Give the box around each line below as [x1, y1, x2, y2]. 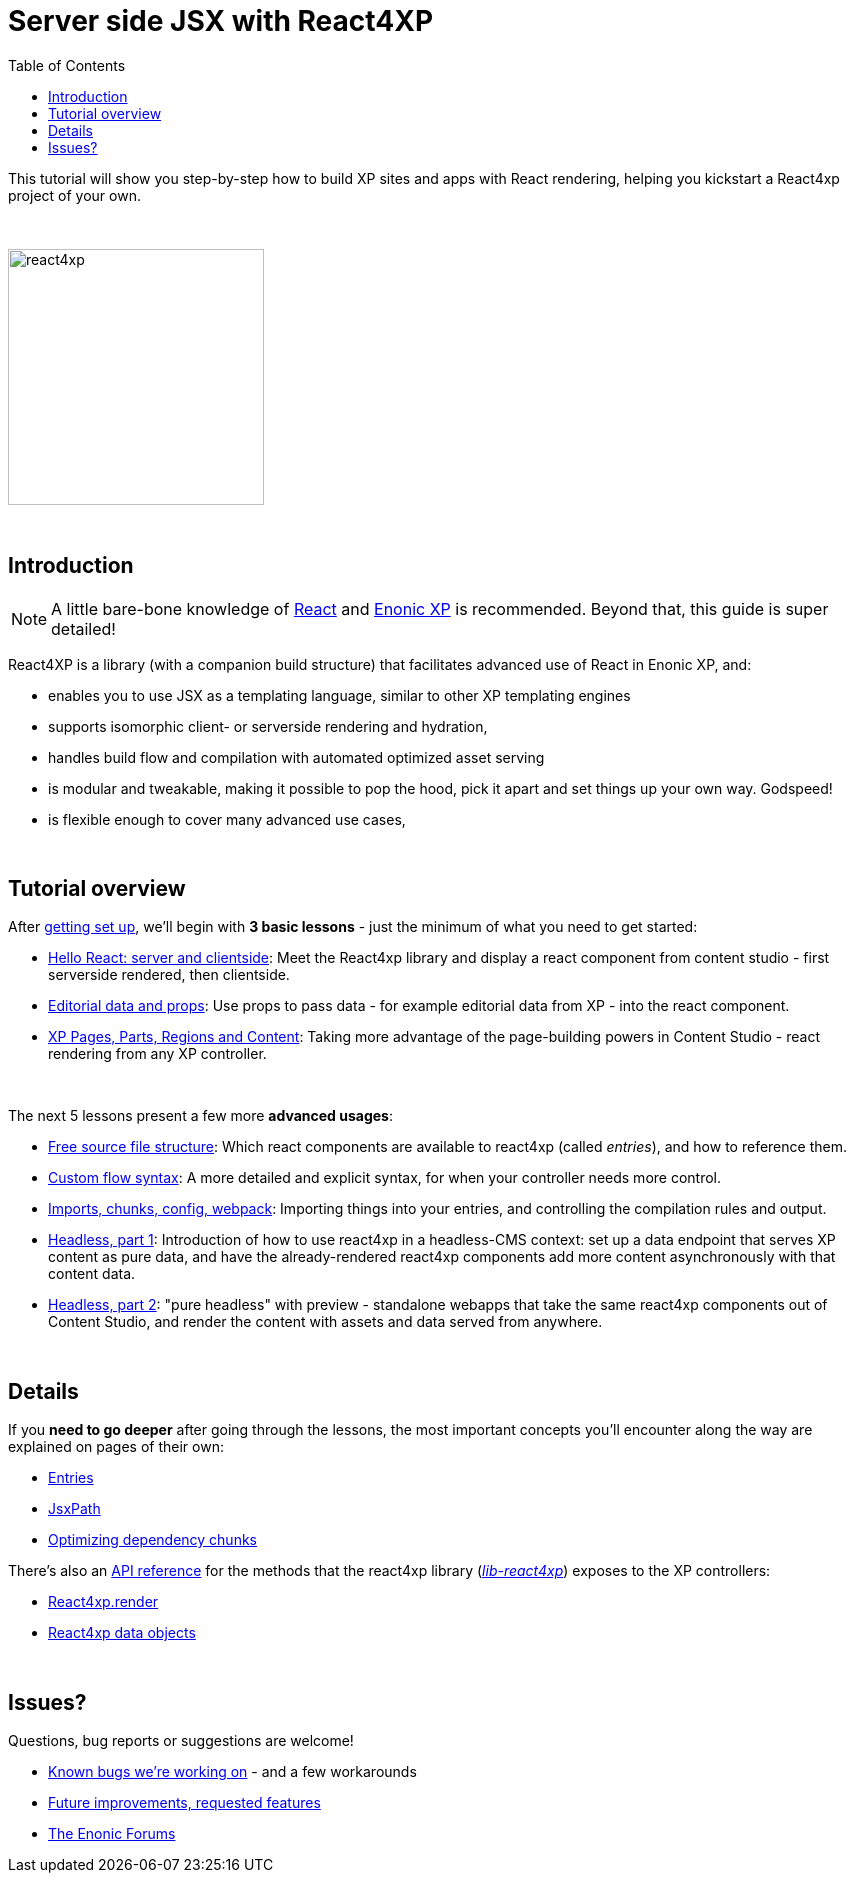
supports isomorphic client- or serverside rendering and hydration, [48, 717, 488, 735]
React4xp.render [48, 1593, 159, 1611]
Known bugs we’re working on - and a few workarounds [48, 1763, 417, 1781]
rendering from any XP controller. [48, 1045, 267, 1063]
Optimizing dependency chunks [48, 1531, 257, 1549]
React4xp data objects [48, 1624, 196, 1642]
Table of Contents [8, 56, 126, 74]
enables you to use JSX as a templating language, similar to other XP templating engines [48, 686, 631, 704]
